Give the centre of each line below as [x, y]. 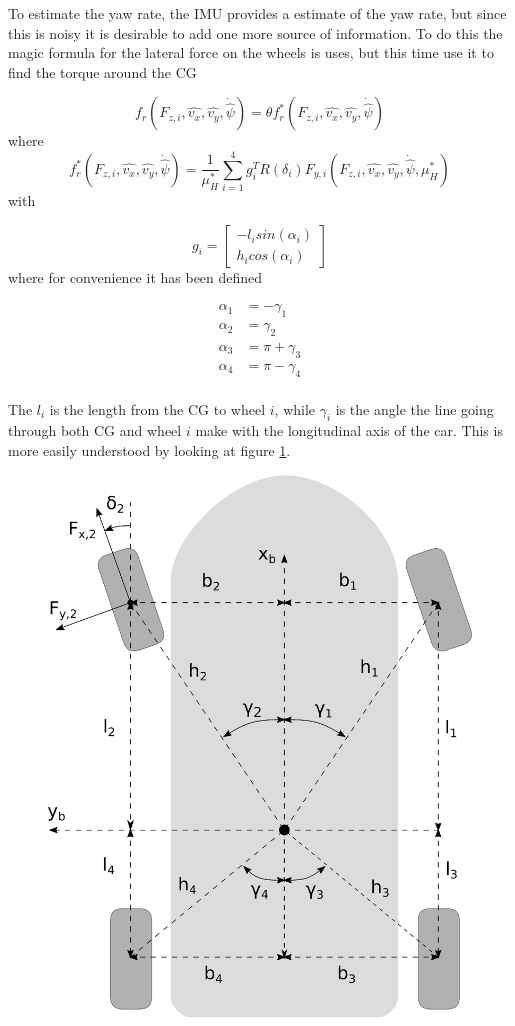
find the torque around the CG [102, 71]
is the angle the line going [414, 408]
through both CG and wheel [95, 430]
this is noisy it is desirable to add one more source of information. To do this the [255, 32]
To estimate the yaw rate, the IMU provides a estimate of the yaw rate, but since [257, 13]
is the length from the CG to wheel [157, 408]
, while [295, 408]
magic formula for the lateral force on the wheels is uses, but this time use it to [251, 52]
